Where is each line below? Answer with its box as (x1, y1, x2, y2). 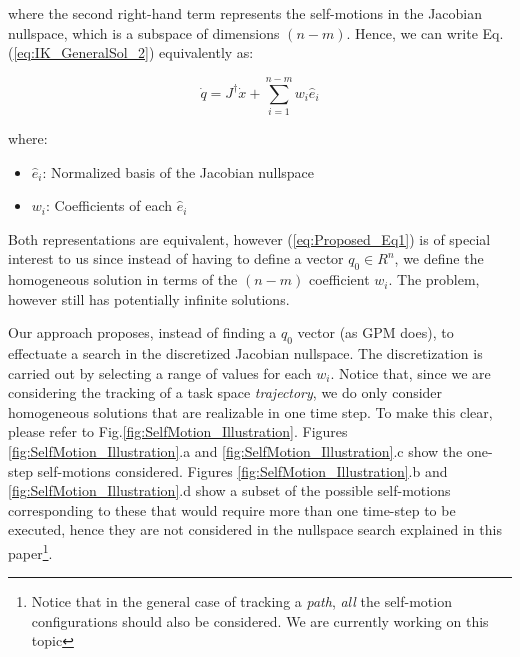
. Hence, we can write (346, 22, 478, 43)
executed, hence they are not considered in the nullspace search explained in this (8, 519, 502, 540)
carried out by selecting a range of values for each (8, 362, 312, 383)
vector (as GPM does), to (297, 322, 454, 343)
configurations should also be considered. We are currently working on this (31, 610, 489, 631)
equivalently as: (159, 42, 254, 63)
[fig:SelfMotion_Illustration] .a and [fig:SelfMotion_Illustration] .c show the (8, 441, 463, 462)
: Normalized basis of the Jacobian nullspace (42, 161, 315, 182)
